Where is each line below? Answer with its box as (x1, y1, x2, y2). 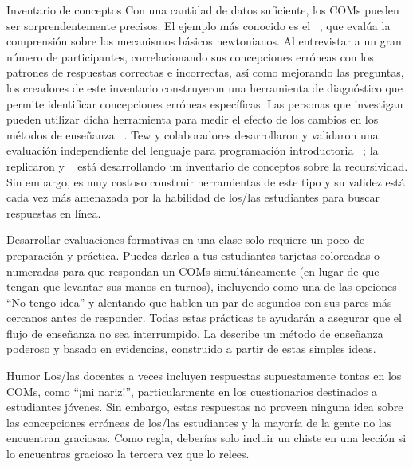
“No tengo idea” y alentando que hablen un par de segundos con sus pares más (6, 293, 392, 310)
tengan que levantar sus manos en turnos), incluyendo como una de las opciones (6, 278, 397, 295)
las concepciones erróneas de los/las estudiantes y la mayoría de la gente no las (6, 414, 392, 430)
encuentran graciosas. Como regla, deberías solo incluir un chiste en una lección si (6, 430, 407, 446)
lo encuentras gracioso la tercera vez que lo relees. (6, 445, 250, 462)
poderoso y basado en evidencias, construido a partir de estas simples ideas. (6, 340, 376, 357)
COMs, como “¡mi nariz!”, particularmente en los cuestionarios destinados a (6, 383, 377, 399)
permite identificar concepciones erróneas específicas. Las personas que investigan (6, 95, 403, 112)
